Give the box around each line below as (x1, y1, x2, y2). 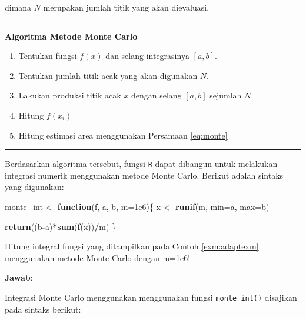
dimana (5, 1, 32, 13)
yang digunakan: (5, 180, 64, 193)
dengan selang (131, 89, 182, 101)
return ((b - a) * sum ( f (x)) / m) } (5, 220, 117, 232)
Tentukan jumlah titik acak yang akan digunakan (18, 69, 198, 81)
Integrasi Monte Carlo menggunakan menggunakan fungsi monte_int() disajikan (5, 291, 297, 303)
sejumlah (209, 89, 242, 101)
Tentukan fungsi (18, 50, 77, 62)
